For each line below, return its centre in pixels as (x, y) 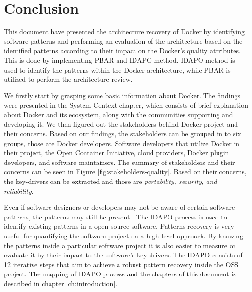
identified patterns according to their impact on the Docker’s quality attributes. (122, 50)
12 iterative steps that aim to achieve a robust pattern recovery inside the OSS (121, 264)
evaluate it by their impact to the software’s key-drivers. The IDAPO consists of (123, 255)
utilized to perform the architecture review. (68, 79)
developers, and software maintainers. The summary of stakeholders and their (119, 162)
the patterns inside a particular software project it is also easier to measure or (120, 245)
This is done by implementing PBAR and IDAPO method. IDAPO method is (119, 60)
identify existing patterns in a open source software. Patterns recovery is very (119, 226)
